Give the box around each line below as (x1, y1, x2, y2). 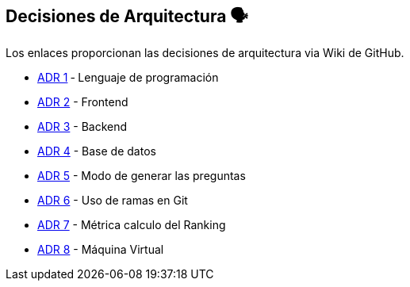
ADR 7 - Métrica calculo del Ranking (37, 218, 226, 232)
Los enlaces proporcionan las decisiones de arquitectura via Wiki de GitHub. (6, 46, 404, 60)
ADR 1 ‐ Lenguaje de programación (37, 71, 219, 85)
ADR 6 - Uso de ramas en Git (37, 193, 188, 208)
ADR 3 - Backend (37, 120, 128, 134)
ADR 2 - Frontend (37, 95, 128, 109)
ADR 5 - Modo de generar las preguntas (37, 169, 246, 183)
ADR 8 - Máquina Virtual (37, 243, 164, 257)
